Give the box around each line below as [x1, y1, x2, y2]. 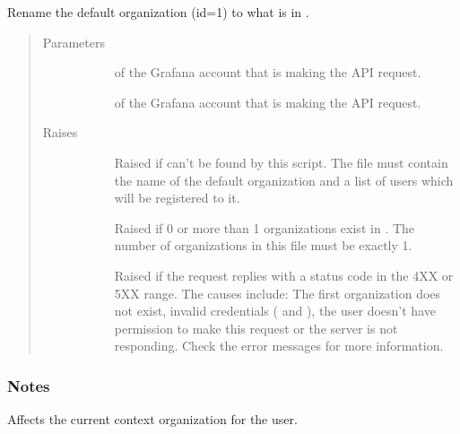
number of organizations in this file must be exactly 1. [114, 236, 412, 255]
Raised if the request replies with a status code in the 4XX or [114, 265, 454, 284]
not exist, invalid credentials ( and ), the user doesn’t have [114, 301, 436, 320]
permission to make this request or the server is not [114, 318, 398, 337]
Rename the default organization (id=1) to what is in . [7, 3, 309, 21]
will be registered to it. [114, 188, 240, 207]
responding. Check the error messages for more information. [114, 336, 444, 355]
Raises [42, 123, 78, 142]
